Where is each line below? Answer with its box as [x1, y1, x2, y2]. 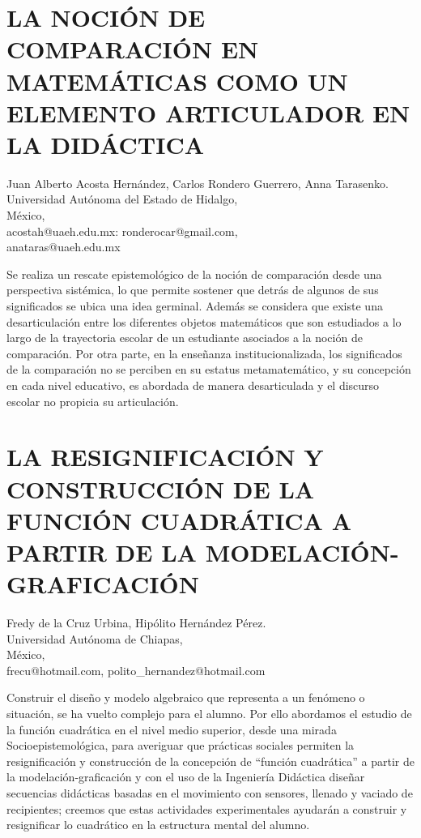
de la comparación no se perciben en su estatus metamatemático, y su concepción [6, 361, 411, 378]
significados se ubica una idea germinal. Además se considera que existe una [6, 297, 383, 314]
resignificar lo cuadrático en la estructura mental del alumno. [6, 816, 310, 833]
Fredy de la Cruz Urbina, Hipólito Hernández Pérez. [6, 614, 266, 631]
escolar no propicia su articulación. [6, 392, 179, 409]
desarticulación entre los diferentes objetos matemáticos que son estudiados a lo [6, 313, 402, 330]
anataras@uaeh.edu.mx [6, 238, 121, 255]
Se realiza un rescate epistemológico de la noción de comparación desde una [6, 265, 382, 282]
